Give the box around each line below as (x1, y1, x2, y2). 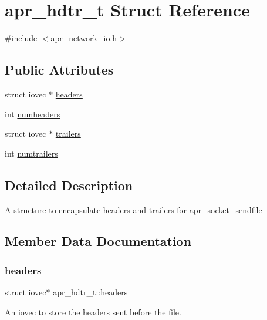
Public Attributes (5, 60, 114, 79)
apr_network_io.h (50, 32, 117, 44)
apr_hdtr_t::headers (53, 286, 128, 298)
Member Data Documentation (5, 232, 192, 250)
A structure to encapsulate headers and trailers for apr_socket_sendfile (5, 203, 262, 215)
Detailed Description (5, 176, 133, 194)
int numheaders (5, 107, 60, 120)
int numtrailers (5, 147, 58, 159)
